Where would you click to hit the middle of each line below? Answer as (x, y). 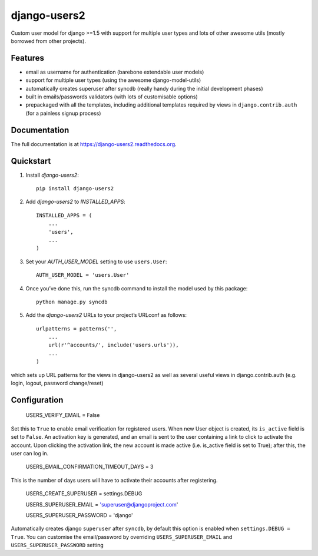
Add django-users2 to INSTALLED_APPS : (76, 202)
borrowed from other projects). (49, 41)
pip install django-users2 (75, 188)
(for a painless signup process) (63, 113)
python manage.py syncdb (72, 302)
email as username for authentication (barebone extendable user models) (115, 72)
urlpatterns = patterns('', (77, 329)
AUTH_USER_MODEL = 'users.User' (83, 275)
